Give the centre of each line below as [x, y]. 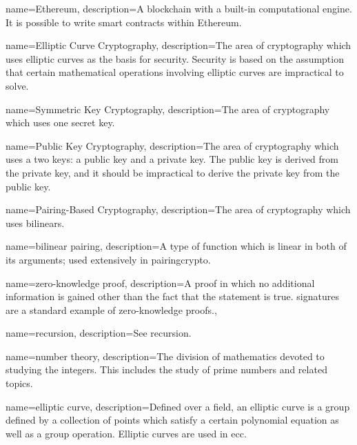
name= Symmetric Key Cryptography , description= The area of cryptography [168, 109]
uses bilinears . [35, 222]
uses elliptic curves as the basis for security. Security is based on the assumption [175, 58]
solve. [17, 85]
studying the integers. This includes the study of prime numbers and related [166, 369]
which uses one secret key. [60, 122]
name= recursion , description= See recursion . [99, 333]
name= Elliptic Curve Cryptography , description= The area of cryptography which [178, 45]
